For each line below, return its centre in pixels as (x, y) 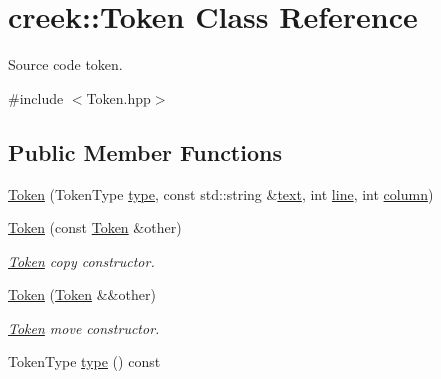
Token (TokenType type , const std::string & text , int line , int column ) (221, 193)
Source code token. (65, 64)
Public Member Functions (145, 151)
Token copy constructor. (81, 260)
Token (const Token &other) (95, 227)
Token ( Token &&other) (82, 294)
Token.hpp (118, 97)
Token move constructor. (84, 327)
